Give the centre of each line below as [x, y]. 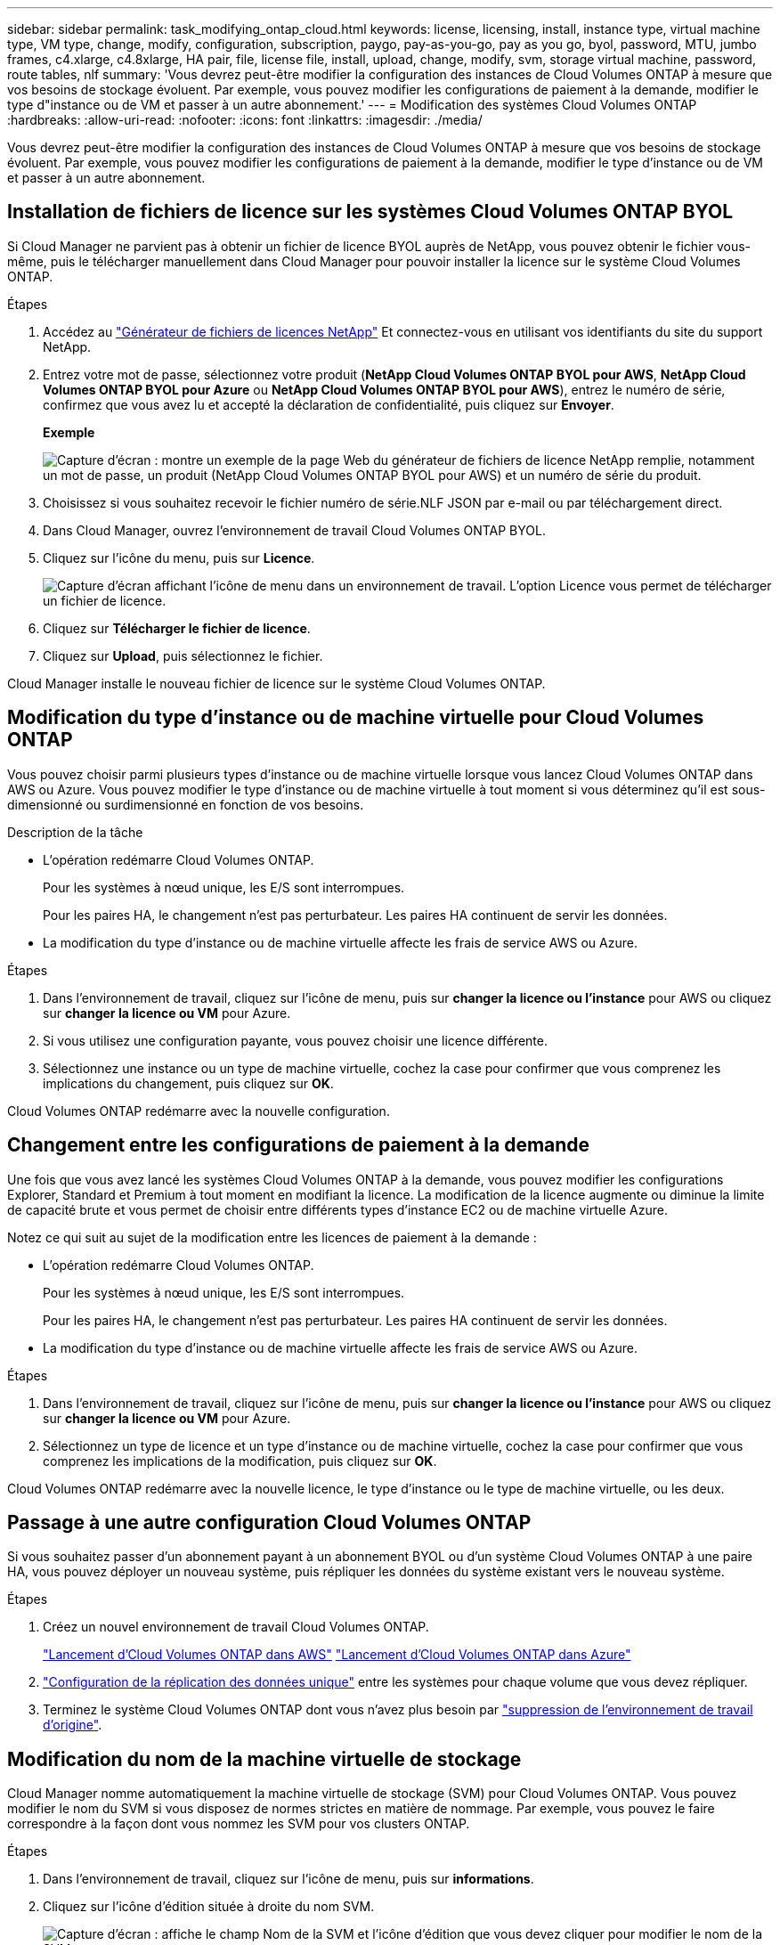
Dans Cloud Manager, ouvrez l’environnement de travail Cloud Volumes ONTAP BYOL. [294, 530]
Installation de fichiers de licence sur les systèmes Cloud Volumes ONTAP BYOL [370, 212]
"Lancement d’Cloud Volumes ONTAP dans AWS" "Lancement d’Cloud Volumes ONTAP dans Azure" [337, 1655]
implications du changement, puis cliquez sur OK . [188, 1083]
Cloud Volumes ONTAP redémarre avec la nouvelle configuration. [199, 1111]
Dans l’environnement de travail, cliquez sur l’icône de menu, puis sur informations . [288, 1879]
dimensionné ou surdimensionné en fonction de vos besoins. [186, 804]
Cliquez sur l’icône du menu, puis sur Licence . [179, 557]
